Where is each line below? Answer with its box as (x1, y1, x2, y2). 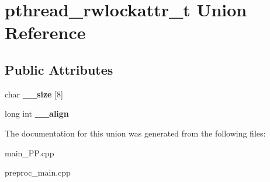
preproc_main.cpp (5, 166, 71, 178)
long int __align (5, 107, 69, 120)
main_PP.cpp (5, 146, 54, 159)
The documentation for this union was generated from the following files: (5, 127, 266, 139)
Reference (5, 20, 86, 44)
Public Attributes (5, 60, 113, 78)
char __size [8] (5, 87, 63, 100)
